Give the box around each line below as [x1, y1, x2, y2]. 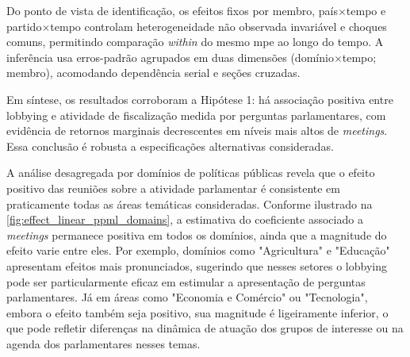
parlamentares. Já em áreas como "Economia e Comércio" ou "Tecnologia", [6, 289, 368, 305]
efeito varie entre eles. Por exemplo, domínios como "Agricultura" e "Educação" [6, 242, 390, 259]
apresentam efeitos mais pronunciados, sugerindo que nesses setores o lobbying [6, 257, 388, 274]
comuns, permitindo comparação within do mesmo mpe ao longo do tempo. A [6, 33, 384, 50]
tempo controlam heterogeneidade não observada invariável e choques [50, 17, 387, 34]
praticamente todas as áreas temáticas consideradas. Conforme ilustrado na [6, 195, 373, 212]
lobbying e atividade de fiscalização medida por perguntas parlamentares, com [6, 106, 386, 123]
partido [6, 17, 42, 34]
